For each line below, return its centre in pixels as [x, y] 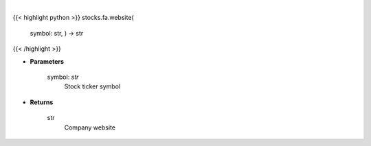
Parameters [47, 61]
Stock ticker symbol [92, 86]
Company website [90, 127]
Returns [42, 102]
